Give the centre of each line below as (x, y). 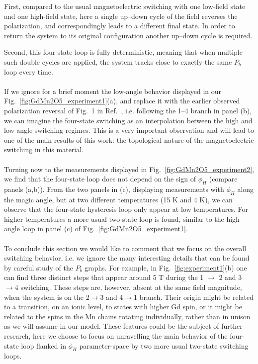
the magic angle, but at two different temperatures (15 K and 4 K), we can (118, 199)
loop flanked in (43, 345)
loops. (13, 356)
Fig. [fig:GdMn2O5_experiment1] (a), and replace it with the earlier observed (122, 101)
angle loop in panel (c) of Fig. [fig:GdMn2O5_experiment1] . (96, 228)
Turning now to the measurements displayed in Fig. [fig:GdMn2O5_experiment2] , (129, 169)
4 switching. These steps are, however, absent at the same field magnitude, (128, 287)
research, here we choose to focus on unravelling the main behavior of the (116, 336)
